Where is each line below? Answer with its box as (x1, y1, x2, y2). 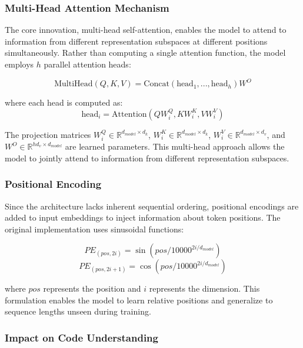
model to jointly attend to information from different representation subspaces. (5, 151, 289, 164)
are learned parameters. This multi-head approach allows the (65, 140, 285, 153)
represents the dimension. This (149, 282, 260, 295)
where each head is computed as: (5, 96, 123, 109)
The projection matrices (5, 128, 91, 140)
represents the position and (43, 282, 141, 295)
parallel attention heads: (44, 58, 131, 70)
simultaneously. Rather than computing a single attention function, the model (5, 46, 286, 59)
